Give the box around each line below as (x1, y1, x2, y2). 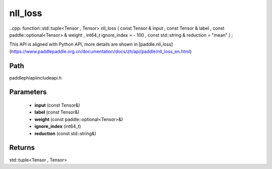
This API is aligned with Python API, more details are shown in (9, 41, 138, 47)
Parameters (9, 88, 47, 97)
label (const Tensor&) (34, 109, 80, 115)
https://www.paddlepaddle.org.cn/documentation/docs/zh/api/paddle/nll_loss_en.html (11, 48, 190, 54)
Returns (9, 143, 35, 152)
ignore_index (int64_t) (34, 123, 82, 129)
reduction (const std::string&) (34, 130, 97, 136)
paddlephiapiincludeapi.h (9, 74, 62, 80)
